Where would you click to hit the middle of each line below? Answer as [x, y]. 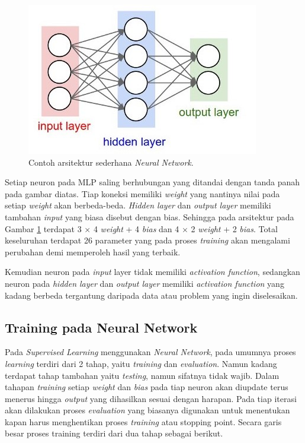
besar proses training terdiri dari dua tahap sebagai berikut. [114, 433]
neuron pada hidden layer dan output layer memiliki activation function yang [145, 283]
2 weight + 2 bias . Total [234, 228]
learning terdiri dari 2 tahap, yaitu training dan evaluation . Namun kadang [141, 363]
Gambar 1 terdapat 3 [43, 228]
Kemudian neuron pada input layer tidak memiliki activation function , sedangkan [152, 272]
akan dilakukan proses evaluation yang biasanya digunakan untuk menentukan [147, 410]
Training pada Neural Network [101, 327]
